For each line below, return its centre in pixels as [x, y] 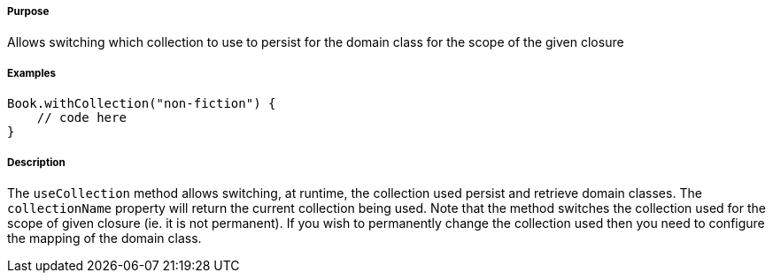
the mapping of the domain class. [104, 238]
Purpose [28, 11]
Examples [31, 73]
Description [36, 162]
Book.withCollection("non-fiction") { [142, 104]
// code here [81, 118]
